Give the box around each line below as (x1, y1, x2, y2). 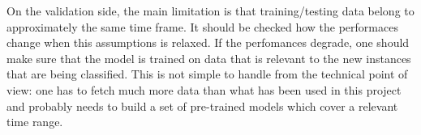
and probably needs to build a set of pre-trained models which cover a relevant (6, 97, 398, 114)
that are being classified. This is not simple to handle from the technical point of (6, 65, 408, 82)
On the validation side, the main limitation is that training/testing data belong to (6, 2, 415, 19)
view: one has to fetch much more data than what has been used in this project (6, 81, 402, 98)
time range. (6, 113, 63, 130)
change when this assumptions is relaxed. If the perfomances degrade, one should (6, 34, 410, 51)
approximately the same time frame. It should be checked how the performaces (6, 18, 398, 35)
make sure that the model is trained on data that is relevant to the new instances (6, 49, 411, 66)
